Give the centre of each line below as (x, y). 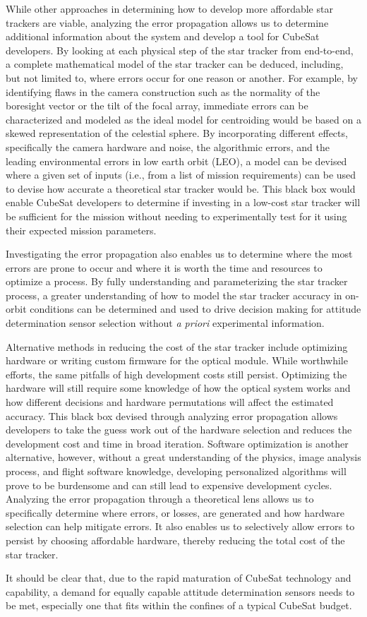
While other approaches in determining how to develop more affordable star (169, 8)
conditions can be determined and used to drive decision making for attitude (195, 309)
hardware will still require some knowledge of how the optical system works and (178, 388)
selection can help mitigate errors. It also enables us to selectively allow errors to (180, 526)
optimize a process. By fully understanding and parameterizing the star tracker (177, 281)
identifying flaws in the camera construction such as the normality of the (163, 91)
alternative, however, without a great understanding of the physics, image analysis (183, 457)
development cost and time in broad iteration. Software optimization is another (177, 443)
